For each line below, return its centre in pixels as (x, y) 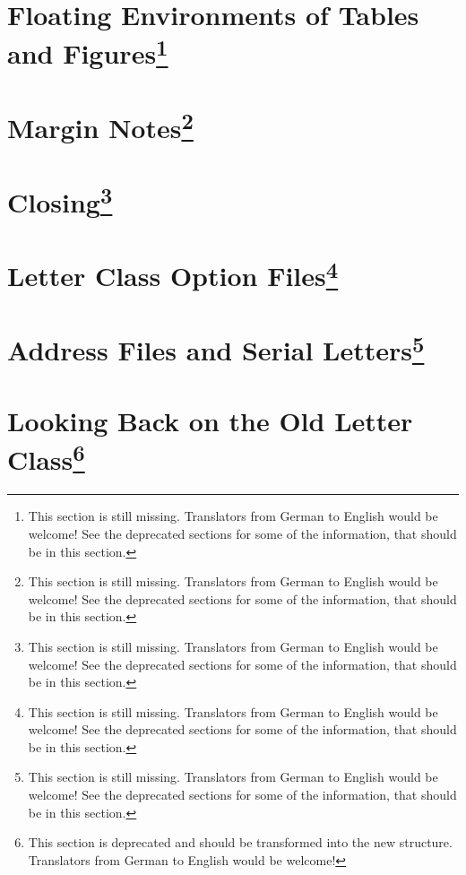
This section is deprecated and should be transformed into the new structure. (240, 842)
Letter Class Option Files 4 (173, 274)
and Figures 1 (88, 52)
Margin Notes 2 (100, 126)
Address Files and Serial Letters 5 (216, 348)
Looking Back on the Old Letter (210, 420)
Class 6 (46, 458)
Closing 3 (60, 200)
